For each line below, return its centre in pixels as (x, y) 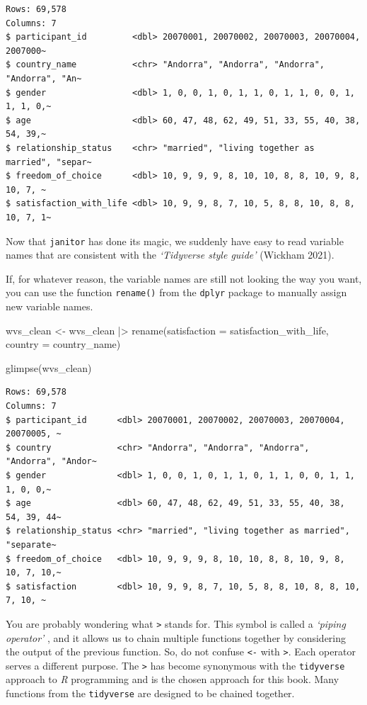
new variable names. (49, 306)
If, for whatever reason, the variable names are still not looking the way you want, (184, 278)
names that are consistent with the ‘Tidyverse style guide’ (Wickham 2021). (170, 255)
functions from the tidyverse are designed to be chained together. (150, 693)
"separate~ (31, 545)
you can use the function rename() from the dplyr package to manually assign (176, 292)
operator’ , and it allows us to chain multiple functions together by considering (176, 637)
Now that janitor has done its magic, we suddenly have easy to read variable (175, 241)
